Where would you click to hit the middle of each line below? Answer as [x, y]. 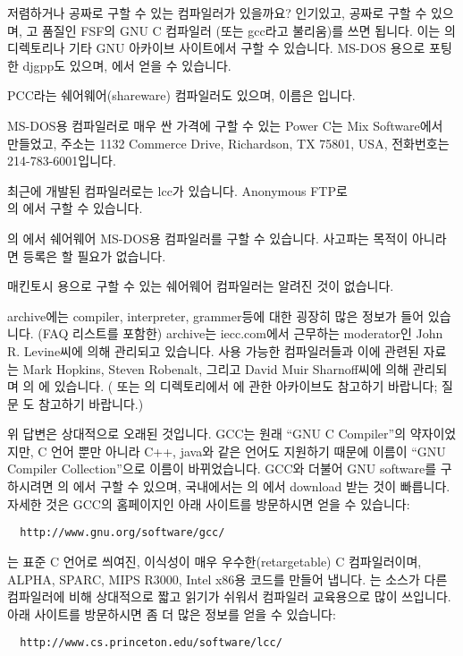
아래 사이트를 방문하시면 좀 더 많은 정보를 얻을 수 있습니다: [172, 613]
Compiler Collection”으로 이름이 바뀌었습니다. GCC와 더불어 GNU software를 [222, 469]
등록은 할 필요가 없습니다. [94, 256]
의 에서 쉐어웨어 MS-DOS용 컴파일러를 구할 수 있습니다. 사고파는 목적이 [208, 238]
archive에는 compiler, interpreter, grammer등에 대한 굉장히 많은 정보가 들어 [216, 315]
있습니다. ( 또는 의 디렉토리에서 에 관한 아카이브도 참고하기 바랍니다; [246, 386]
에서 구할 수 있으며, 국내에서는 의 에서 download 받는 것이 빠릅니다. [261, 486]
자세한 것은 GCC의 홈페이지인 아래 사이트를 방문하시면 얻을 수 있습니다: [209, 503]
